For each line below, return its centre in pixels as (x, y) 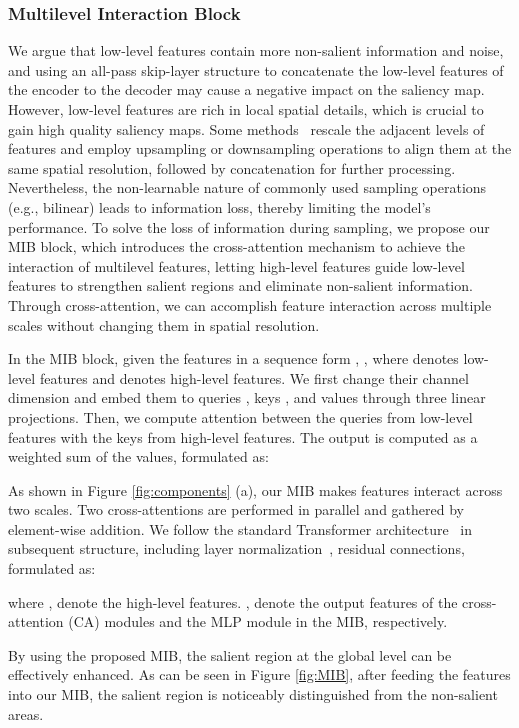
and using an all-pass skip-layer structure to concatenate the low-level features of (256, 69)
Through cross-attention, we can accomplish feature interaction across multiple (250, 304)
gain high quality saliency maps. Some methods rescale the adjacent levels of (246, 128)
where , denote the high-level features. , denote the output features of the (233, 601)
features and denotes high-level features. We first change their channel (254, 377)
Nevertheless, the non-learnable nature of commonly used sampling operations (247, 187)
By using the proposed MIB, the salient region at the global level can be (230, 654)
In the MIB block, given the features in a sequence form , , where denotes (233, 358)
